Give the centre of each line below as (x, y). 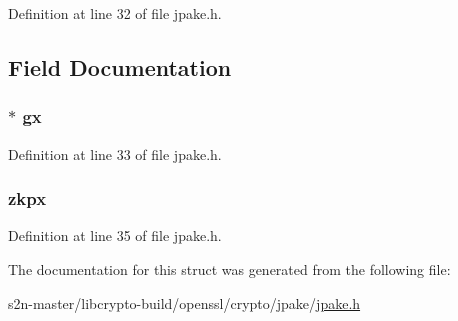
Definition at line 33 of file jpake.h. (115, 153)
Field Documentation (120, 66)
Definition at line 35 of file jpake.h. (115, 235)
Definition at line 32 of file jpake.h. (115, 13)
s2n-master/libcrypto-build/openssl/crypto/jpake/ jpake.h (184, 302)
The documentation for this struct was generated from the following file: (229, 269)
